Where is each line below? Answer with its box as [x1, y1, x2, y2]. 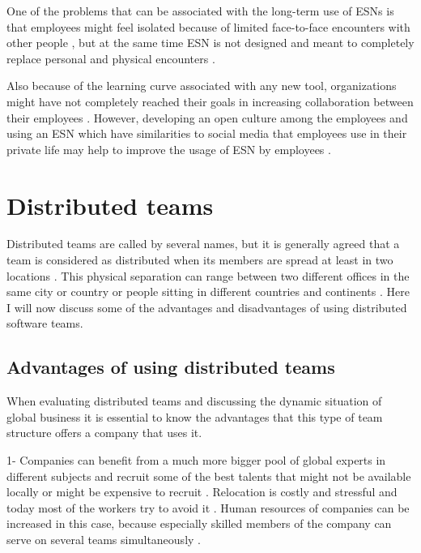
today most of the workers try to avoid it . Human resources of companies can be [6, 499, 410, 516]
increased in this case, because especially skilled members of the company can [6, 515, 392, 532]
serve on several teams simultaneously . [6, 530, 201, 547]
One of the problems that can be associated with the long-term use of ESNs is [6, 2, 394, 19]
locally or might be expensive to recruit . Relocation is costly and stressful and [6, 483, 398, 500]
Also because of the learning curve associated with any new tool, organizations [6, 77, 397, 94]
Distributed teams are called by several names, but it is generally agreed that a [6, 235, 400, 252]
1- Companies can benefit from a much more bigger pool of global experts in [6, 452, 386, 469]
